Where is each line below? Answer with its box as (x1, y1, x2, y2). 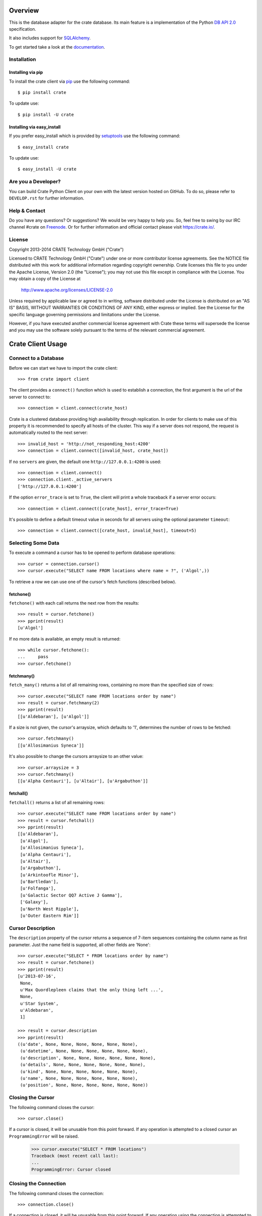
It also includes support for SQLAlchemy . (9, 35, 91, 41)
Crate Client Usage (9, 340, 67, 348)
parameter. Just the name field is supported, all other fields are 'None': (9, 942, 150, 948)
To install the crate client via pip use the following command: (9, 78, 131, 84)
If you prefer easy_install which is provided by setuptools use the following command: (9, 133, 180, 139)
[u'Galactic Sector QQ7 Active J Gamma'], (20, 893, 123, 898)
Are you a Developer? (9, 178, 61, 185)
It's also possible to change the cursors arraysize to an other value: (9, 753, 144, 759)
